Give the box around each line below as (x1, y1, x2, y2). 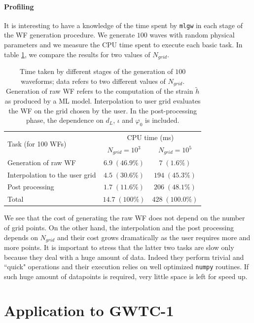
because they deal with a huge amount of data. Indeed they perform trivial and (4, 251, 244, 262)
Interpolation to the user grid (7, 169, 96, 179)
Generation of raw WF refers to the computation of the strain (6, 86, 193, 96)
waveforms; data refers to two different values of (21, 75, 166, 86)
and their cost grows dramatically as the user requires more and (57, 232, 251, 242)
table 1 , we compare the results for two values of (4, 49, 150, 59)
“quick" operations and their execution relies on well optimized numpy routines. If (4, 261, 249, 272)
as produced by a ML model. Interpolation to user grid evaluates (4, 95, 201, 106)
